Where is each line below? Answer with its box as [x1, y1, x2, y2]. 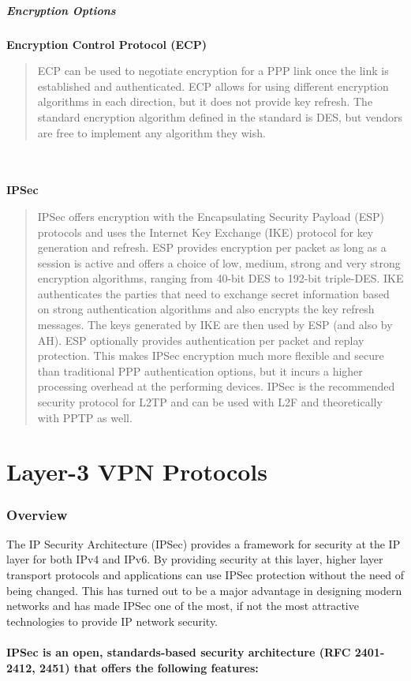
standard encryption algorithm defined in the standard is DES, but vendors [37, 108, 402, 125]
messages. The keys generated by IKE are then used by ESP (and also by [37, 316, 393, 333]
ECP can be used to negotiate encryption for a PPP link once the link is [37, 62, 389, 79]
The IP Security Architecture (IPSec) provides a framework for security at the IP [6, 535, 401, 552]
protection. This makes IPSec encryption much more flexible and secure [37, 347, 384, 364]
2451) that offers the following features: [39, 659, 259, 675]
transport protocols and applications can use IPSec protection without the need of [6, 567, 404, 582]
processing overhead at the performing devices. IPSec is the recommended [37, 378, 395, 395]
